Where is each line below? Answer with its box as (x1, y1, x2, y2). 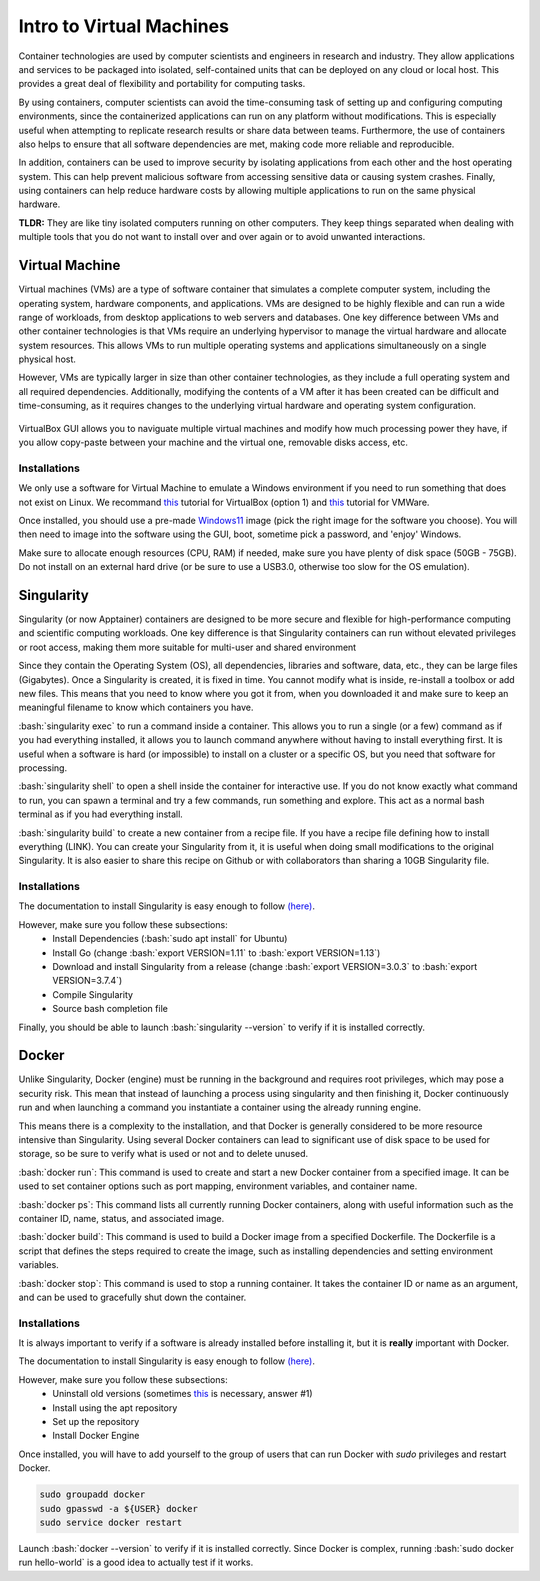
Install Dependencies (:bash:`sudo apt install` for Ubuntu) (52, 933, 288, 945)
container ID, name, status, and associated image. (18, 1212, 225, 1224)
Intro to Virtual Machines (18, 15, 230, 37)
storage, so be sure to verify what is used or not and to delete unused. (18, 1148, 309, 1160)
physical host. (18, 353, 77, 365)
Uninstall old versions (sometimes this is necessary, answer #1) (52, 1388, 314, 1400)
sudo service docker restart (39, 1516, 183, 1528)
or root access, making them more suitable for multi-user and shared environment (18, 641, 357, 653)
